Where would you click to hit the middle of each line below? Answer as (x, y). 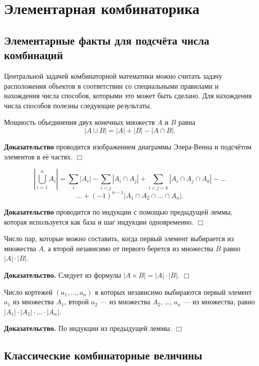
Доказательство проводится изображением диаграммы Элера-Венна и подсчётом (128, 146)
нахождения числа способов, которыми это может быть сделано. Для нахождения (128, 96)
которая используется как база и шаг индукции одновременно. (99, 221)
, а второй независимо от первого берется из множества (128, 248)
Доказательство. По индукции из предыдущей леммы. (88, 328)
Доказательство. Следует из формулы (63, 274)
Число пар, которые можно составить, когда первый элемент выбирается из (119, 238)
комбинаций (33, 55)
